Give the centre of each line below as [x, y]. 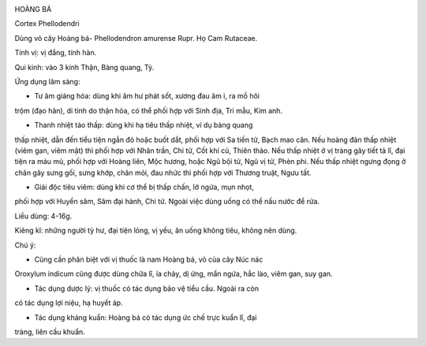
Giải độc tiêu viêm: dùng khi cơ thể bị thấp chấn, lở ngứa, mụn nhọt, [144, 187]
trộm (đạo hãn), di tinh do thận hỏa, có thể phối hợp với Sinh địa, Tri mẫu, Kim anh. [149, 110]
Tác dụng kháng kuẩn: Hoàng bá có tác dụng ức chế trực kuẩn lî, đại [146, 317]
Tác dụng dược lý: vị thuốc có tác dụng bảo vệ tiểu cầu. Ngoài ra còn [147, 288]
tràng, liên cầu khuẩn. [50, 332]
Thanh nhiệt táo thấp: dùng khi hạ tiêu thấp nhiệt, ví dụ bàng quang [144, 125]
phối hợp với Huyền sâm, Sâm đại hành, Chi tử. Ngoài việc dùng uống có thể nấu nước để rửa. [167, 202]
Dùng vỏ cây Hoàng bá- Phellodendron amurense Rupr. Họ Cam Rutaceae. [136, 38]
